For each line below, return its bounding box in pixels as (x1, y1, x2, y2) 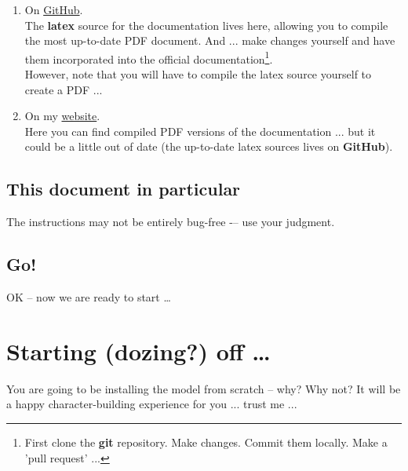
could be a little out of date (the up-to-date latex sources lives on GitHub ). (24, 138, 393, 155)
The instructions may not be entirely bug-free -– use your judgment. (6, 214, 335, 230)
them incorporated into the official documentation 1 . (24, 48, 273, 67)
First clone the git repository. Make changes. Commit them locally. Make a (24, 433, 388, 450)
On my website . (24, 108, 100, 124)
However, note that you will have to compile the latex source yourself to (24, 66, 372, 82)
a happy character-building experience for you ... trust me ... (6, 396, 297, 412)
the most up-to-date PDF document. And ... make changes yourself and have (24, 32, 395, 49)
